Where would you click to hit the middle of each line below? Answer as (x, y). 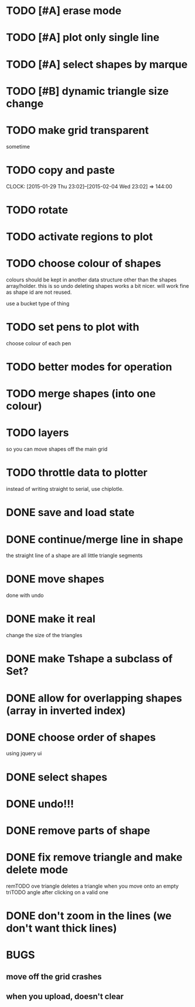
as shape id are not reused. (39, 292)
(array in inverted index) (66, 711)
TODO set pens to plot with (73, 327)
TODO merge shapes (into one (81, 394)
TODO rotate (37, 210)
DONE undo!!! (40, 804)
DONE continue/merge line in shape (95, 539)
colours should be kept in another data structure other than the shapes (91, 280)
